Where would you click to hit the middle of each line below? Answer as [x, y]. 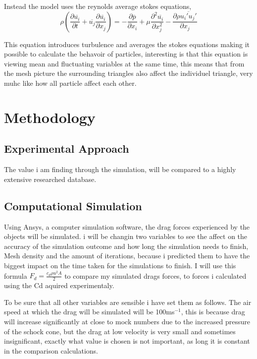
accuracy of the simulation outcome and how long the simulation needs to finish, [126, 246]
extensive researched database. [50, 179]
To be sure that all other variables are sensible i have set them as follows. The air [128, 302]
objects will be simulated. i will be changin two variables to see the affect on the [126, 236]
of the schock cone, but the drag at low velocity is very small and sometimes [120, 331]
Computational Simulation [73, 206]
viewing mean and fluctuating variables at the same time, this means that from [124, 63]
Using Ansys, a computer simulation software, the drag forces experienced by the [127, 226]
